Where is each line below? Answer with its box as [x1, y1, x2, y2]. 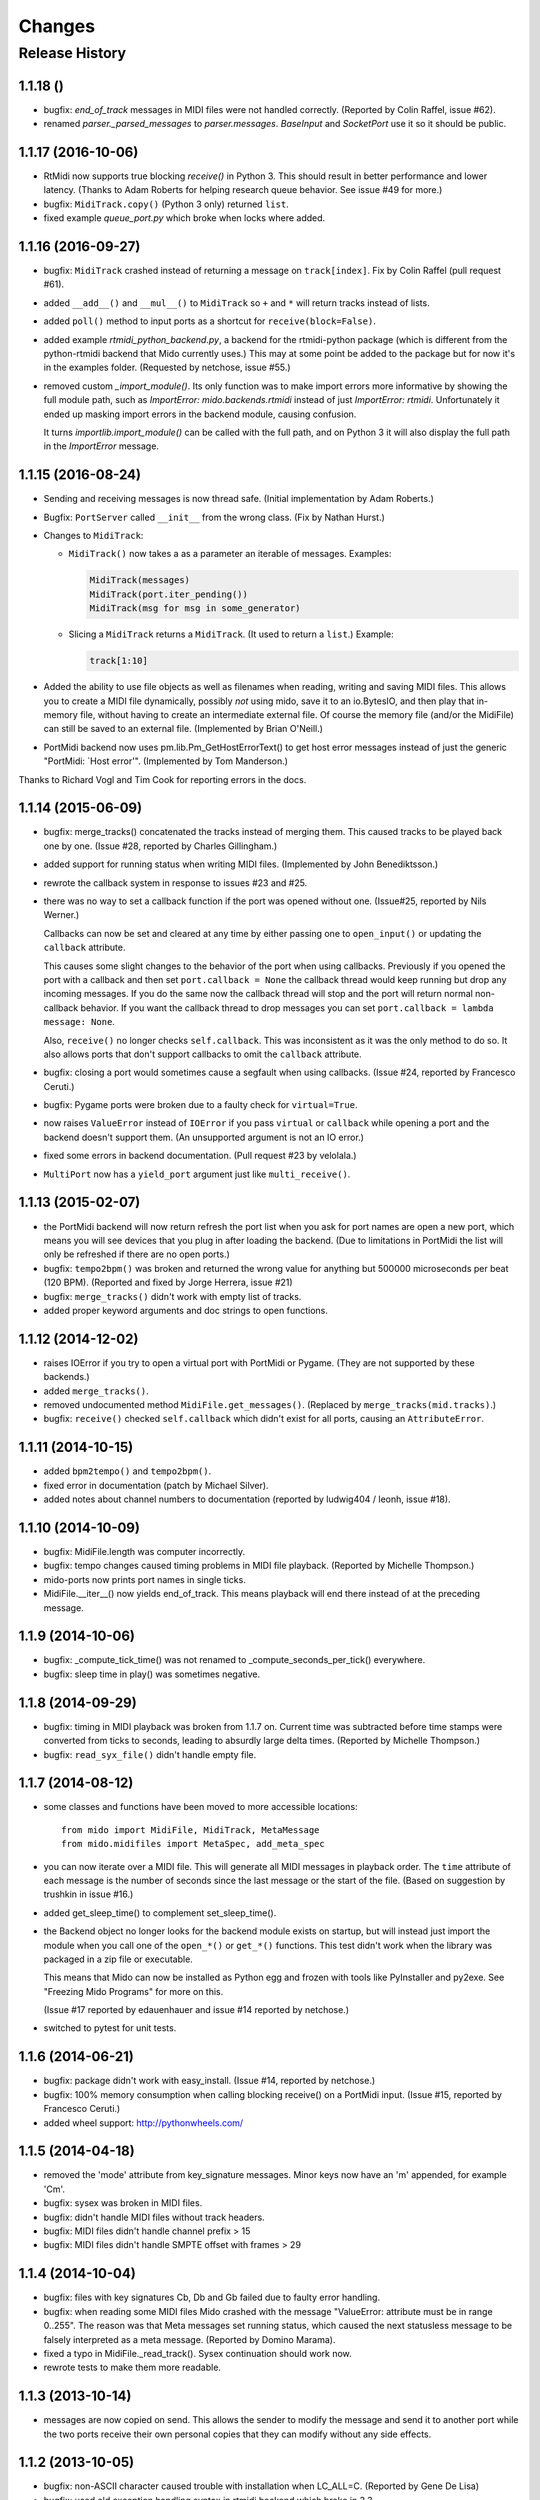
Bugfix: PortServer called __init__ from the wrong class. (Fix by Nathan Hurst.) [43, 511, 385, 523]
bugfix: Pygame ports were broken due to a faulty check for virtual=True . [43, 1099, 358, 1111]
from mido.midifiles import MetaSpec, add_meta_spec [61, 1838, 325, 1850]
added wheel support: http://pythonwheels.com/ [43, 2116, 244, 2129]
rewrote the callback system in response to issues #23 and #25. [43, 876, 308, 889]
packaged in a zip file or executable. [43, 1953, 194, 1965]
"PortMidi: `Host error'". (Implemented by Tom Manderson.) [43, 755, 289, 767]
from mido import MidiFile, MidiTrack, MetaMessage [61, 1824, 320, 1835]
